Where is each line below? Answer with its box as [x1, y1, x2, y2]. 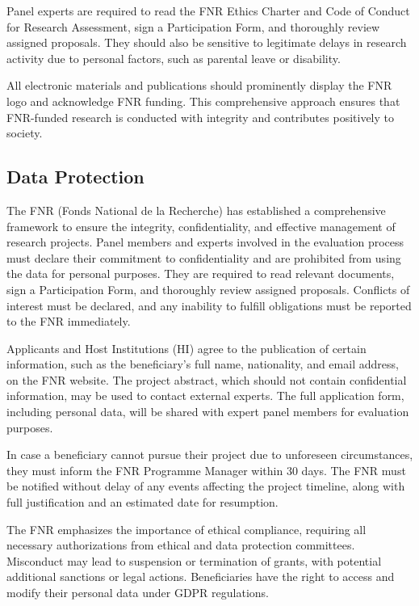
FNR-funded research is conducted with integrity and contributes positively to [6, 108, 394, 125]
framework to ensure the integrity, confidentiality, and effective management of [6, 217, 396, 234]
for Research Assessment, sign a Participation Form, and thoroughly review [6, 18, 380, 35]
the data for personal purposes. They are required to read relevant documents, [6, 265, 395, 282]
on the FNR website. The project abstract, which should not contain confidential [6, 371, 407, 388]
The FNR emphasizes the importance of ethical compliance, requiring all [6, 520, 367, 537]
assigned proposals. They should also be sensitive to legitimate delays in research [6, 34, 407, 51]
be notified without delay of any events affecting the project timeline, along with [6, 478, 405, 494]
